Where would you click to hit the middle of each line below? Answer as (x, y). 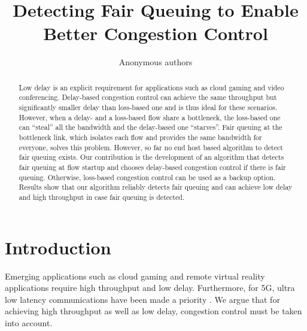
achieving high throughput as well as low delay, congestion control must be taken (153, 311)
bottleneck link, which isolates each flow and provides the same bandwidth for (140, 137)
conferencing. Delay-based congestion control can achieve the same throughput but (148, 97)
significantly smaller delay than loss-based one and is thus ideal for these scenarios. (148, 107)
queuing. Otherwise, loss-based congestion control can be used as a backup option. (147, 177)
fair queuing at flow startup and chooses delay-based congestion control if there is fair (152, 167)
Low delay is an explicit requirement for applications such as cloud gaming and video (151, 87)
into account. (29, 322)
